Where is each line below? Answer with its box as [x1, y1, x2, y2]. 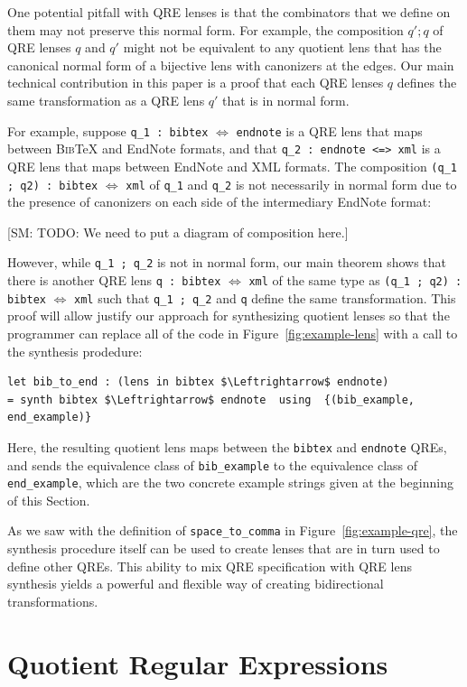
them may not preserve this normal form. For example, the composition [7, 20, 404, 39]
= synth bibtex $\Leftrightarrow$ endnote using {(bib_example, [7, 393, 416, 406]
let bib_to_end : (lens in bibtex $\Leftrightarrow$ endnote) [7, 376, 389, 389]
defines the [397, 73, 457, 92]
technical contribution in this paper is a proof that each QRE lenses [7, 73, 384, 92]
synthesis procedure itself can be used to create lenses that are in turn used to [7, 539, 440, 558]
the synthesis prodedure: [7, 341, 143, 360]
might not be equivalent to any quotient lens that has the [123, 38, 442, 57]
